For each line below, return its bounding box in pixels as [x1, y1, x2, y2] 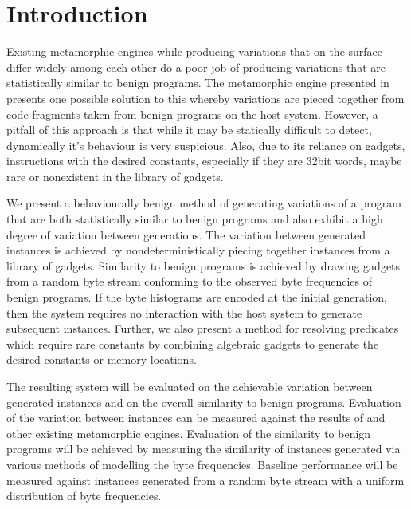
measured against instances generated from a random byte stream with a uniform [6, 472, 405, 488]
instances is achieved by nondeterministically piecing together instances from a [6, 242, 390, 258]
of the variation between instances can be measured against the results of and [6, 409, 386, 426]
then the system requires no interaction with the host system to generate [6, 304, 362, 321]
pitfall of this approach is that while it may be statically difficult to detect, [6, 121, 372, 138]
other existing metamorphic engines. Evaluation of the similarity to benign [6, 424, 371, 441]
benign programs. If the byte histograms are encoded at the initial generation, [6, 289, 388, 306]
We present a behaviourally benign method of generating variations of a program [6, 195, 401, 211]
